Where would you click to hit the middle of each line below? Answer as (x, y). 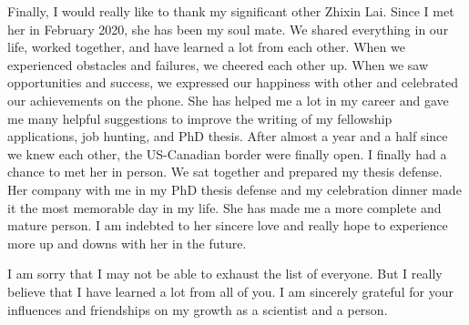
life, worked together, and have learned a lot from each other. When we (206, 47)
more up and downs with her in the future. (127, 243)
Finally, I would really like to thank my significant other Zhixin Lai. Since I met (231, 11)
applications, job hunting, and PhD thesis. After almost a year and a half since (228, 136)
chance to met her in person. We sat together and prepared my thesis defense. (225, 172)
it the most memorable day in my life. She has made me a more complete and (224, 207)
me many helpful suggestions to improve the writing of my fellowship (200, 118)
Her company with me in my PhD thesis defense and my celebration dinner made (234, 189)
